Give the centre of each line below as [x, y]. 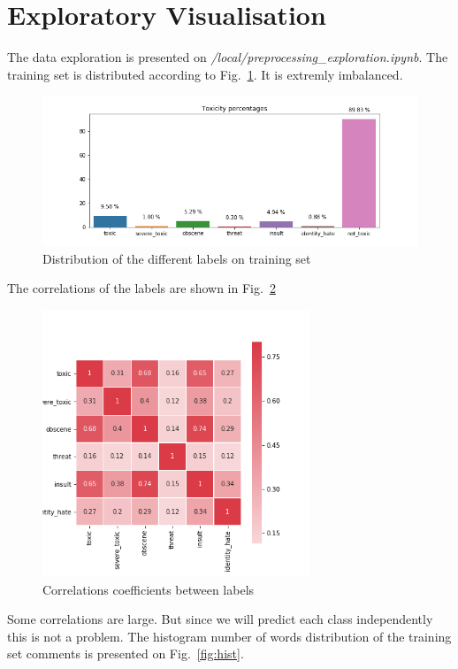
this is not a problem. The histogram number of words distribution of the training [229, 636]
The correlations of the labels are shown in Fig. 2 [141, 288]
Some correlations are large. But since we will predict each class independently [220, 619]
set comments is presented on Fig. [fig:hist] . [126, 654]
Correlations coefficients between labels [149, 589]
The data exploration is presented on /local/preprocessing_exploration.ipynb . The [228, 57]
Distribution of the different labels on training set [177, 258]
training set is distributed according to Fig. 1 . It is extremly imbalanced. [205, 74]
